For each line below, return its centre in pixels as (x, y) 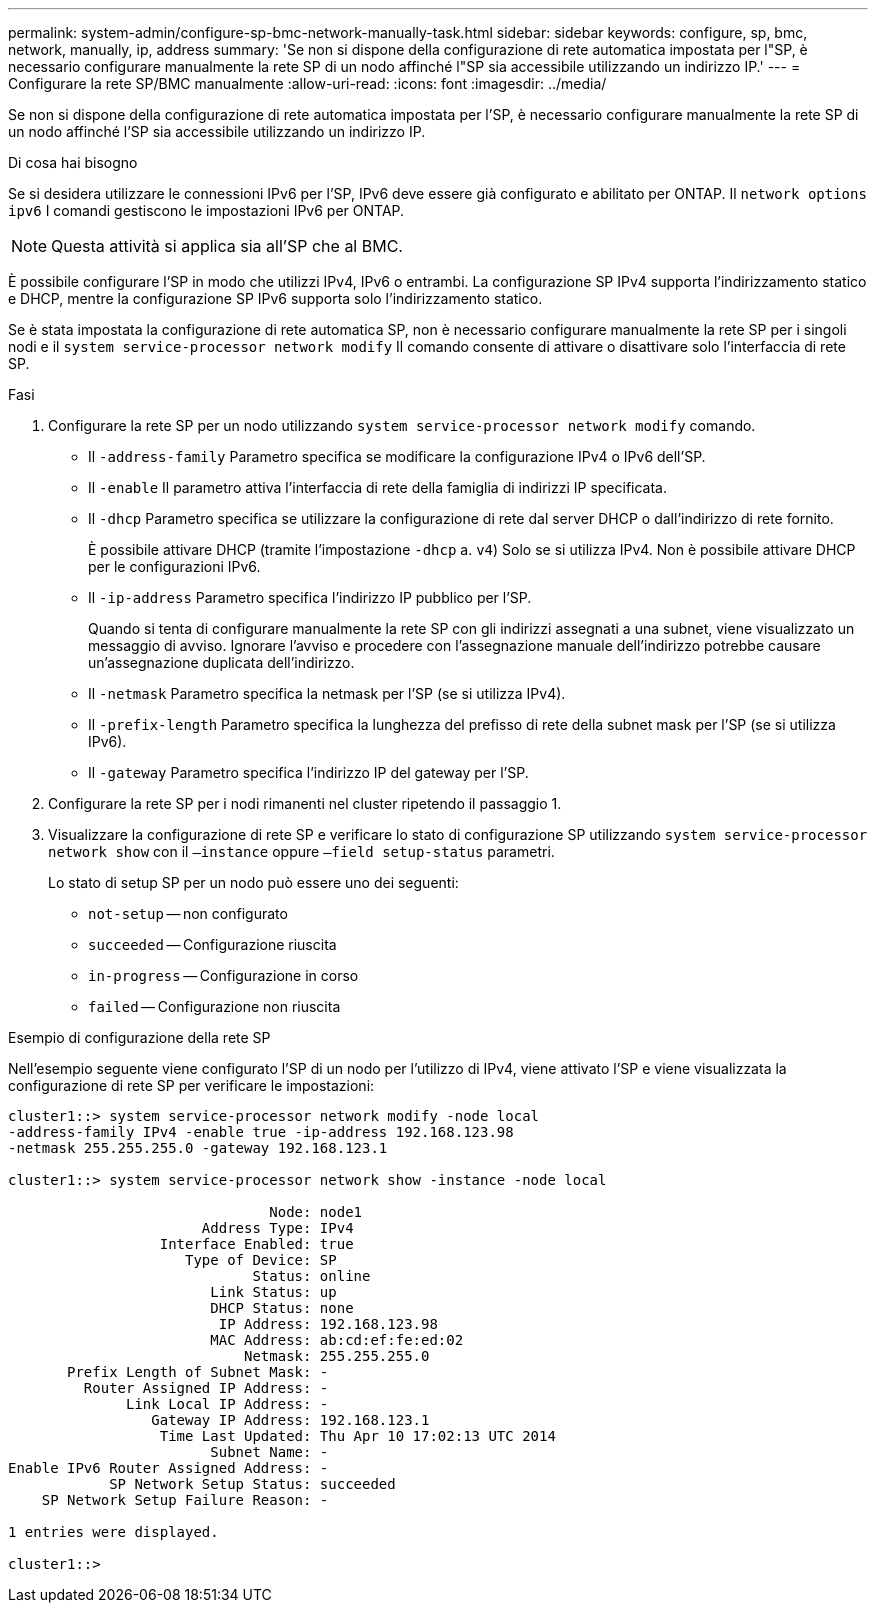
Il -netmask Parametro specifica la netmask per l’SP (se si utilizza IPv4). (327, 693)
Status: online (311, 1276)
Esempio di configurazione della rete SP (139, 1037)
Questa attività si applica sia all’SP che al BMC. (227, 246)
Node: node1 (316, 1212)
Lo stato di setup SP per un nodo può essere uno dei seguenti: (253, 882)
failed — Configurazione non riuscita (214, 1006)
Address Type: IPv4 (277, 1228)
